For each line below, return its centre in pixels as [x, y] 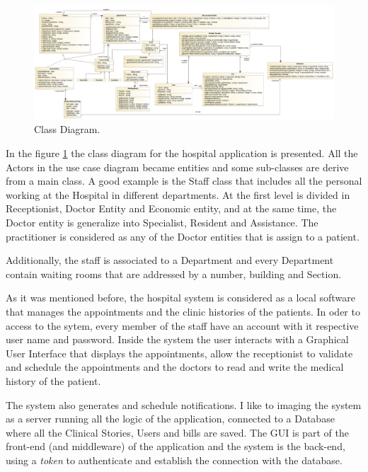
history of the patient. [53, 380]
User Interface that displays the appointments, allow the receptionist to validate [179, 353]
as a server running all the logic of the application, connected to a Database [170, 419]
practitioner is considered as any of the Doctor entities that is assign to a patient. [183, 236]
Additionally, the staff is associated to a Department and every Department [170, 260]
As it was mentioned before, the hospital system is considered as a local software [180, 298]
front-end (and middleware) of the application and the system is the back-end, [176, 446]
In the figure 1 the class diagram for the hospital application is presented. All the [182, 153]
